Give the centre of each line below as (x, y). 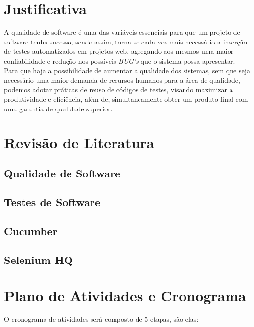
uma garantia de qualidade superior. (58, 108)
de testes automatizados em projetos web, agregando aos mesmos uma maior (119, 51)
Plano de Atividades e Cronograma (125, 295)
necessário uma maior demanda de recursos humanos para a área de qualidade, (122, 80)
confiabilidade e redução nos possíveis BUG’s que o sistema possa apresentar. (120, 60)
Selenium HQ (38, 259)
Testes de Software (52, 202)
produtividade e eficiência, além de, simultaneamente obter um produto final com (126, 99)
